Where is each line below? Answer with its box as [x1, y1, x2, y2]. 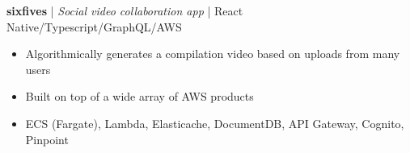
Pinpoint [25, 130, 69, 147]
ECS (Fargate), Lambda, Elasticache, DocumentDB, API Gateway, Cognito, [25, 114, 404, 131]
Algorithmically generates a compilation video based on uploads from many [25, 45, 400, 62]
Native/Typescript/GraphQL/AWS [6, 18, 182, 35]
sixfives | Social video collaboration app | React [6, 2, 243, 19]
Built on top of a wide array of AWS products [25, 88, 254, 105]
